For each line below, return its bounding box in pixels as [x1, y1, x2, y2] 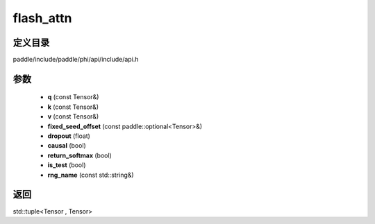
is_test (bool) [47, 161, 86, 169]
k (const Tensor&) [47, 103, 99, 111]
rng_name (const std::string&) [47, 171, 135, 179]
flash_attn [12, 10, 72, 26]
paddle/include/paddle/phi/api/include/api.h [12, 55, 139, 64]
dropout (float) [47, 132, 90, 140]
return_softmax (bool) [47, 151, 112, 160]
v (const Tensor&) [47, 112, 99, 121]
